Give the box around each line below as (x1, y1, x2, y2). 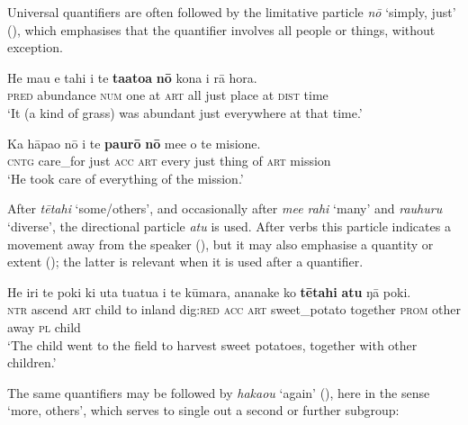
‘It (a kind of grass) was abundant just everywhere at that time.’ (7, 103, 363, 122)
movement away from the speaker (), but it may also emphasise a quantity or (7, 234, 434, 253)
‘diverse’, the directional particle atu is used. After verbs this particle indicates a (7, 216, 451, 235)
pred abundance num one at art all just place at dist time (7, 86, 328, 104)
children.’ (7, 353, 57, 372)
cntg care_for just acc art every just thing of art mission (7, 151, 331, 170)
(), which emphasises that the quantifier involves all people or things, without (7, 20, 436, 39)
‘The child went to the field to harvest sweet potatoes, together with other (7, 335, 418, 354)
